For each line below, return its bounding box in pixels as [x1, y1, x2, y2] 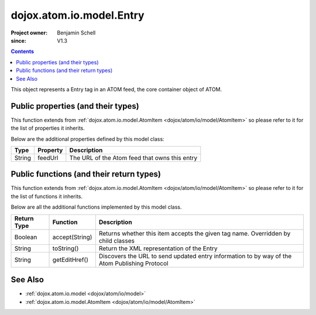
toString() [52, 244, 79, 252]
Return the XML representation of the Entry [98, 244, 218, 252]
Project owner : [11, 29, 48, 36]
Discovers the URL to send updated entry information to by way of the [98, 252, 292, 260]
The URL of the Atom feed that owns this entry [69, 154, 198, 162]
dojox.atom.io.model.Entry [11, 9, 145, 22]
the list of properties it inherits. [11, 124, 85, 131]
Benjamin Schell [57, 29, 96, 36]
